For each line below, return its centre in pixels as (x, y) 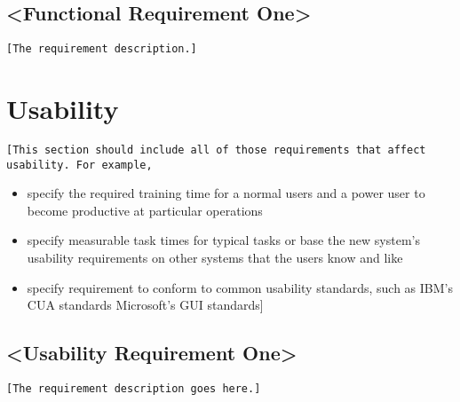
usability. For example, (79, 165)
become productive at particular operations (145, 210)
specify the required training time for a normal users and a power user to (226, 193)
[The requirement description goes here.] (134, 389)
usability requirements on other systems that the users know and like (215, 258)
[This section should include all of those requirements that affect (216, 150)
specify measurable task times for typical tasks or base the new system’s (223, 240)
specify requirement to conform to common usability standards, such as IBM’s (240, 287)
